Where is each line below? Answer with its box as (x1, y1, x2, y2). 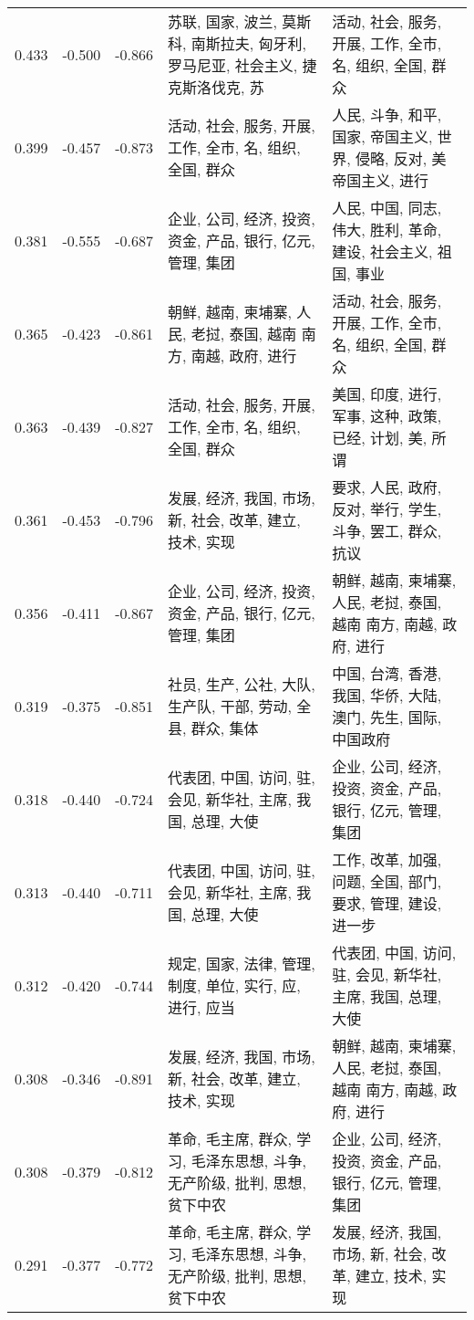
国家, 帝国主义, (332, 126, 433, 147)
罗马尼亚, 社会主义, (168, 55, 298, 76)
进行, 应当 (168, 997, 235, 1018)
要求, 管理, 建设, (332, 893, 442, 914)
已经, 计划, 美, (332, 427, 428, 448)
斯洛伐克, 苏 (182, 77, 264, 98)
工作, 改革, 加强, (332, 849, 442, 870)
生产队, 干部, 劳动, (168, 696, 293, 717)
